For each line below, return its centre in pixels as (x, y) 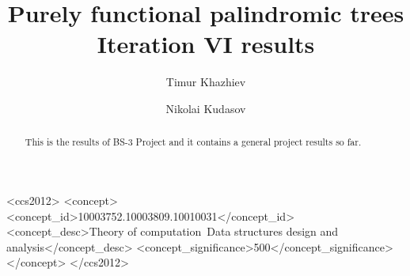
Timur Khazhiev (206, 82)
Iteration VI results (206, 44)
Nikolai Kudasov (206, 108)
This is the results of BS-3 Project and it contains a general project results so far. (193, 142)
